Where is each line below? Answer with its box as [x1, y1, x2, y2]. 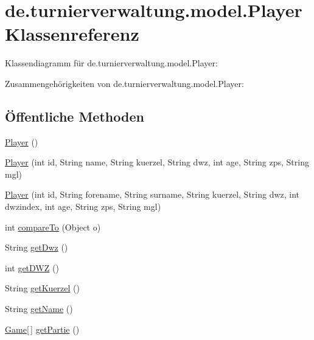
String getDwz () [5, 241, 68, 254]
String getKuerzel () [5, 282, 80, 294]
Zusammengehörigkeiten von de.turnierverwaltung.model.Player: [5, 77, 244, 89]
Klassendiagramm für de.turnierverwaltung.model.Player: [5, 57, 218, 69]
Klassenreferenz [5, 21, 139, 46]
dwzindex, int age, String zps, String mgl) [5, 200, 161, 213]
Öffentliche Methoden [5, 106, 144, 125]
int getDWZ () [5, 261, 59, 274]
